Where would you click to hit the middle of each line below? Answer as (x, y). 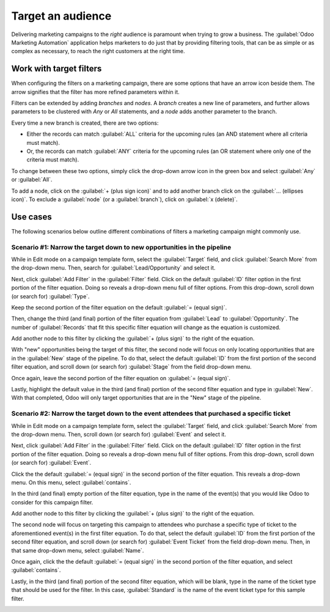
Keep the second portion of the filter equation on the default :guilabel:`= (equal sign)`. (119, 307)
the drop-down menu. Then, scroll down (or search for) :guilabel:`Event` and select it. (119, 434)
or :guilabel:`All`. (32, 180)
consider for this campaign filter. (52, 502)
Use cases (31, 217)
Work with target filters (57, 69)
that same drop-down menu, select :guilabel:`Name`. (78, 550)
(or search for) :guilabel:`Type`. (50, 296)
